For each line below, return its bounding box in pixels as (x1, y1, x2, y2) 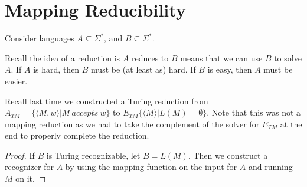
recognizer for (5, 160, 54, 173)
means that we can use (180, 51, 263, 64)
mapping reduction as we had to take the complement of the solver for (5, 117, 260, 130)
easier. (5, 74, 28, 87)
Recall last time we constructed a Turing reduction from (5, 94, 208, 107)
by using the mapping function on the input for (65, 160, 237, 173)
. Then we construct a (188, 149, 268, 161)
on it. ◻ (15, 172, 46, 185)
